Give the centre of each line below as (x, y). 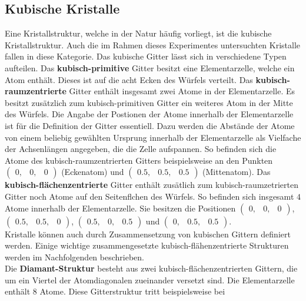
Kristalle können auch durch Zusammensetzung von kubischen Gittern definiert (148, 234)
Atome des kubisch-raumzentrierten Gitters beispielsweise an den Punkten (139, 160)
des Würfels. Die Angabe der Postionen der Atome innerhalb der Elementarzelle (149, 114)
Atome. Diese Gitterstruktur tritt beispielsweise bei (132, 291)
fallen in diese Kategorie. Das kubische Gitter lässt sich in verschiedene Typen (146, 56)
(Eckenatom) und (93, 172)
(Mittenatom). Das (237, 172)
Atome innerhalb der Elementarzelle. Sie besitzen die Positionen (120, 208)
